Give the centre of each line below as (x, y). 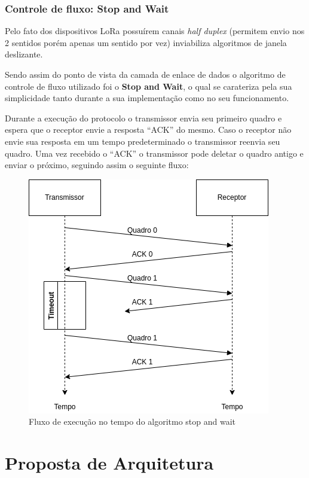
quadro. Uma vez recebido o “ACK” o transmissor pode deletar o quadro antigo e (154, 153)
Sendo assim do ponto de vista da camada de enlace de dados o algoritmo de (145, 74)
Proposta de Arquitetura (109, 463)
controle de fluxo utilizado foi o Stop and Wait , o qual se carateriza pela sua (149, 86)
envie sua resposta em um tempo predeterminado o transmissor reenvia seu (143, 141)
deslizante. (24, 54)
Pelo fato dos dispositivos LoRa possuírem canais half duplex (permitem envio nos (155, 31)
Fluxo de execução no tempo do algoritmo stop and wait (132, 421)
